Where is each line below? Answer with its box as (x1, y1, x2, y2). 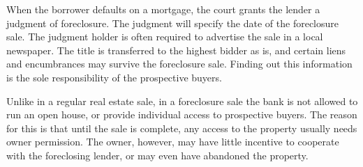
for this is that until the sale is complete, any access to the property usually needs (6, 120, 357, 135)
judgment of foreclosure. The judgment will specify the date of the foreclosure (6, 15, 339, 30)
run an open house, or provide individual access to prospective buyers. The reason (6, 107, 357, 122)
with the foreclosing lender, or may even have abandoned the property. (6, 148, 309, 162)
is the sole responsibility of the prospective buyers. (6, 70, 222, 84)
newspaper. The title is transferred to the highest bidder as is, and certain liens (6, 42, 346, 57)
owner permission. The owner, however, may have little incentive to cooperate (6, 134, 339, 149)
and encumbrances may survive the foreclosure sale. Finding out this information (6, 56, 353, 71)
